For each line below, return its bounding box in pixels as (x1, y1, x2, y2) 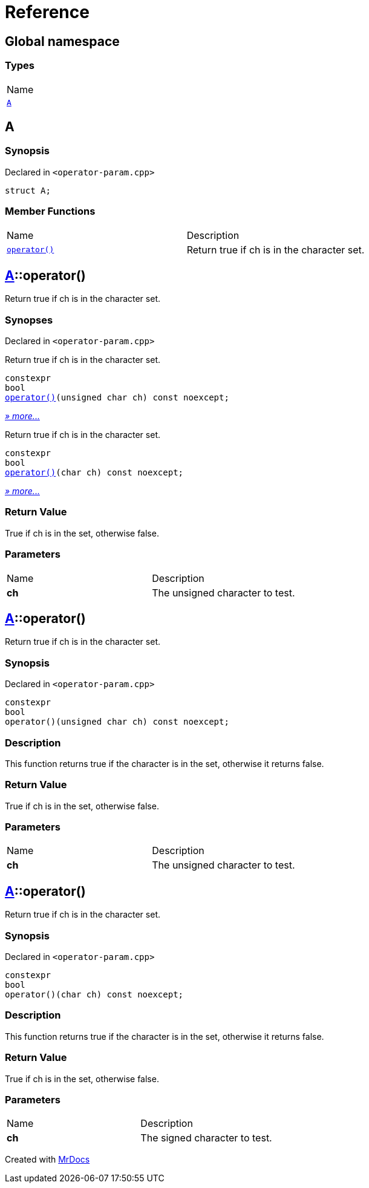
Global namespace (5, 33, 120, 49)
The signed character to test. (140, 1132, 272, 1144)
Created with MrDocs (5, 1154, 90, 1165)
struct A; (5, 185, 51, 195)
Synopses (5, 313, 53, 326)
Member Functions (5, 205, 96, 218)
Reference (5, 2, 90, 22)
